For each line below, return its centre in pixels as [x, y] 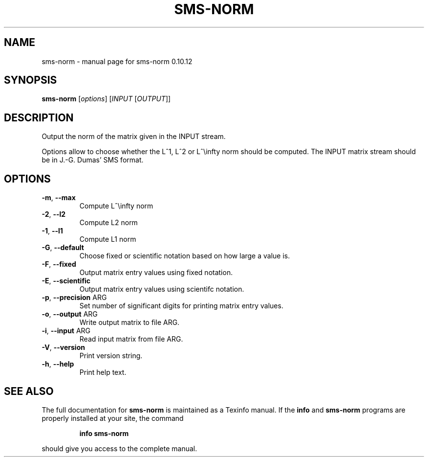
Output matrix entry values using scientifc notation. [162, 289]
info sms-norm [104, 433]
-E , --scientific [66, 281]
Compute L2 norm [108, 223]
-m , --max [59, 198]
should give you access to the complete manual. [119, 448]
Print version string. [111, 356]
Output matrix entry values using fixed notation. [156, 273]
